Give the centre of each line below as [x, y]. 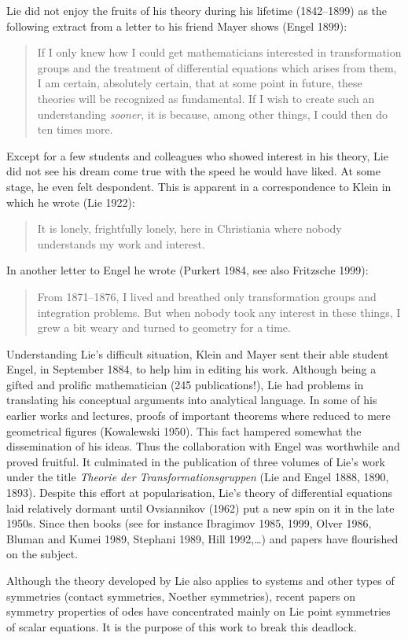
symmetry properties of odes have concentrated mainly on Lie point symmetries [198, 611]
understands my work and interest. [121, 243]
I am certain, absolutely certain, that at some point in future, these [200, 83]
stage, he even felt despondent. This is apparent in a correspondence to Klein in [199, 186]
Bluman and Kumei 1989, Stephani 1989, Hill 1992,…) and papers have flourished [202, 538]
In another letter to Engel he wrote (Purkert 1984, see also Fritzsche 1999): [187, 270]
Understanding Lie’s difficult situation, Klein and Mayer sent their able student [198, 353]
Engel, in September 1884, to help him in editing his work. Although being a [191, 369]
